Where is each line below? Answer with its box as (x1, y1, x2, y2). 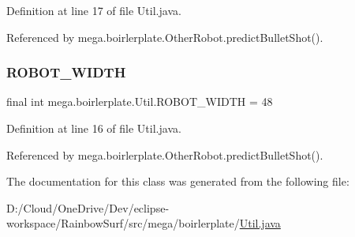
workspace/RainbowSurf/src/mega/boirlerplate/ (6, 215, 240, 231)
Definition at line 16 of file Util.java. (6, 120, 181, 136)
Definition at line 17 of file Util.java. (6, 2, 181, 18)
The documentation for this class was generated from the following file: (6, 173, 349, 190)
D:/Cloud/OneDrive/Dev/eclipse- (6, 199, 170, 216)
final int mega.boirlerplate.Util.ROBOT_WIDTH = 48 (6, 93, 273, 110)
